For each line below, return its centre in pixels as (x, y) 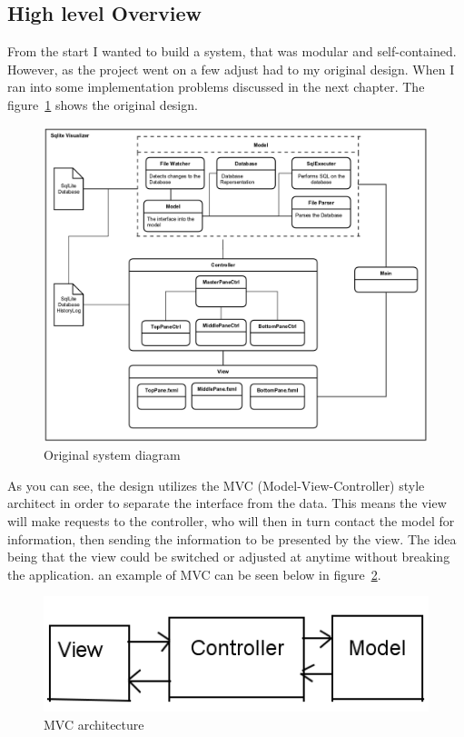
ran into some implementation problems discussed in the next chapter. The (216, 87)
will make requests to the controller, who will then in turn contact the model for (231, 520)
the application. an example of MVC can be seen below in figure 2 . (194, 574)
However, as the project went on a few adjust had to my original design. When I (231, 69)
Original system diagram (112, 455)
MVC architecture (94, 724)
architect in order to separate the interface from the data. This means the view (227, 503)
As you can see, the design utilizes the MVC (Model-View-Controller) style (216, 485)
